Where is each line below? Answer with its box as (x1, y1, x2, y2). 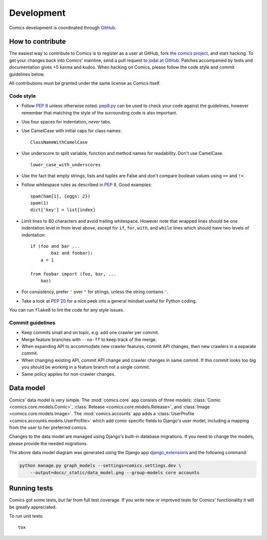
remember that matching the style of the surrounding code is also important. (21, 110, 178, 116)
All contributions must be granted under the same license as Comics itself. (9, 80, 161, 86)
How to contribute (9, 38, 66, 46)
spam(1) (30, 200, 49, 206)
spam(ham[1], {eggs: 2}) (30, 193, 90, 199)
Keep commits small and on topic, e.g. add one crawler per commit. (21, 330, 159, 336)
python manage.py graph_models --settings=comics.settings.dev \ (19, 463, 181, 468)
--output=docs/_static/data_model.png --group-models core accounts (30, 469, 200, 475)
